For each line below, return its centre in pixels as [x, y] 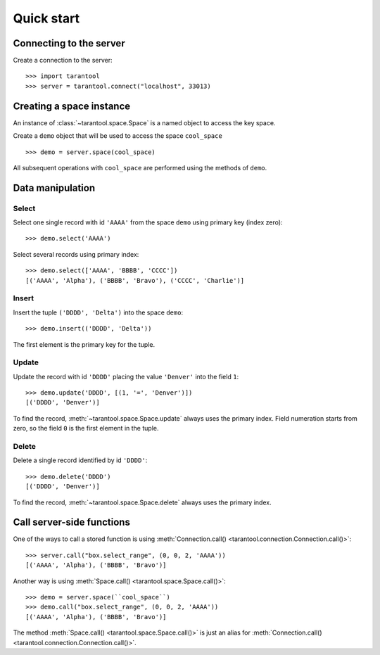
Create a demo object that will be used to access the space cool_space [118, 136]
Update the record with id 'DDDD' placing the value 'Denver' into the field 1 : [126, 376]
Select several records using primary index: [76, 254]
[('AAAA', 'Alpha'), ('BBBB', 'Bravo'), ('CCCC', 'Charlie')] [135, 280]
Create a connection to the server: [63, 61]
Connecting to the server [69, 43]
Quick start [46, 18]
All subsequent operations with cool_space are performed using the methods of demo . [140, 167]
